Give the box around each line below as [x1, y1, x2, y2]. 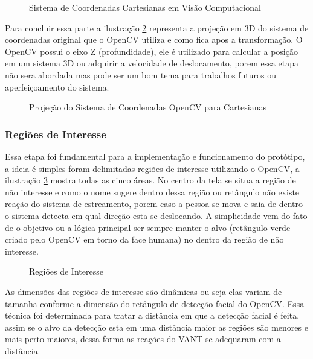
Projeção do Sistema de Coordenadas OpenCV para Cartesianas [29, 101, 267, 113]
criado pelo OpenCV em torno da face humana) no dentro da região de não [5, 233, 284, 246]
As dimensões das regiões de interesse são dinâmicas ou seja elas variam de [5, 285, 282, 297]
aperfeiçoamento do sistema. [5, 80, 109, 93]
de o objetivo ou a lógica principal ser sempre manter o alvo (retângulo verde [5, 221, 291, 234]
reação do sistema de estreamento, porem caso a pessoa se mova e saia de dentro [5, 197, 303, 210]
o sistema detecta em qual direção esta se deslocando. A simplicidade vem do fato [5, 209, 308, 221]
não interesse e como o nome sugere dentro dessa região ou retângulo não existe [5, 185, 300, 198]
